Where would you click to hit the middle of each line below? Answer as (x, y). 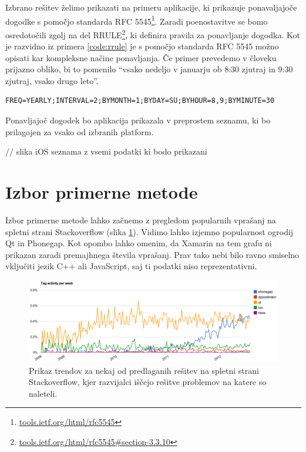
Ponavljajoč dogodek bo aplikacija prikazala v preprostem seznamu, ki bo (138, 120)
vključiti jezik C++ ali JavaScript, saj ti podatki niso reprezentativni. (131, 266)
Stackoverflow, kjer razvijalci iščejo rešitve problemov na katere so (148, 382)
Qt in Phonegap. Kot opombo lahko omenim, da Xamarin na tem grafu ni (139, 243)
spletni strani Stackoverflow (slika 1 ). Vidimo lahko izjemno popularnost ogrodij (149, 231)
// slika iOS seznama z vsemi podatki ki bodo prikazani (106, 151)
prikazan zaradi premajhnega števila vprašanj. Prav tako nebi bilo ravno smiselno (152, 254)
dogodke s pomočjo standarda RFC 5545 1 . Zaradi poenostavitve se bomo (137, 20)
